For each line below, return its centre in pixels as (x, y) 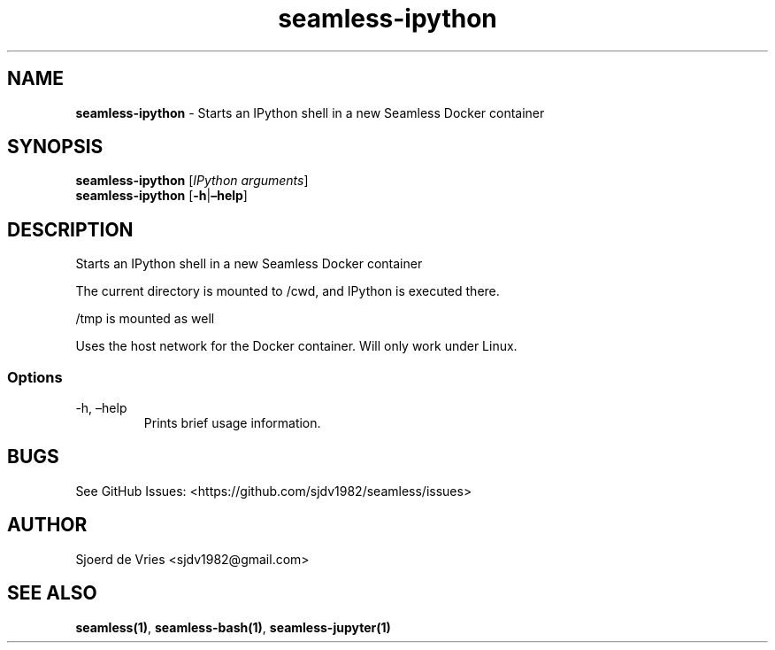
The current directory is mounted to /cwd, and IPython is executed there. (288, 291)
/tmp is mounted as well (145, 319)
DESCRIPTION (70, 229)
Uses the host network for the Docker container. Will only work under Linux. (296, 346)
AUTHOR (47, 525)
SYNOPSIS (55, 147)
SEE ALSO (52, 593)
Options (35, 377)
